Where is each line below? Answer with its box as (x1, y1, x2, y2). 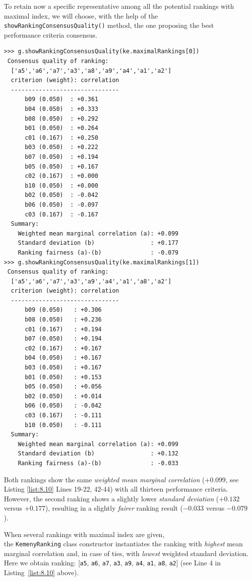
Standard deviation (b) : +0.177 (18, 239, 178, 247)
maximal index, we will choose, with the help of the (4, 10, 158, 21)
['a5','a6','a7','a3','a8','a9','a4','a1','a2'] (11, 67, 172, 74)
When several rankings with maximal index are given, (4, 529, 165, 539)
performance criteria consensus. (4, 29, 97, 40)
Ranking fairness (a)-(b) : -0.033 (18, 459, 178, 467)
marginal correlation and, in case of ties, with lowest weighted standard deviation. (4, 548, 249, 558)
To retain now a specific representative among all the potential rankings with (4, 1, 234, 11)
